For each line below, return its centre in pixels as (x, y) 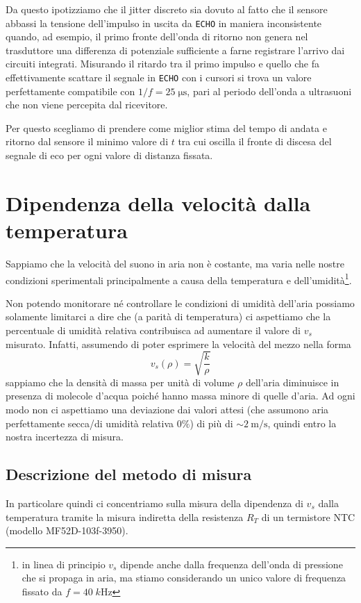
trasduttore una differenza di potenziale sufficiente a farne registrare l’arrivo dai (175, 50)
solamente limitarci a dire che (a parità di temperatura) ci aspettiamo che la (168, 316)
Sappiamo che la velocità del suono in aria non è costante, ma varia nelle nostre (175, 263)
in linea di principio (64, 564)
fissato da (42, 591)
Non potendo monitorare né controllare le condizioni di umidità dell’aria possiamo (180, 303)
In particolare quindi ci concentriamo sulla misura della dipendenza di (154, 503)
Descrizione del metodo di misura (129, 474)
